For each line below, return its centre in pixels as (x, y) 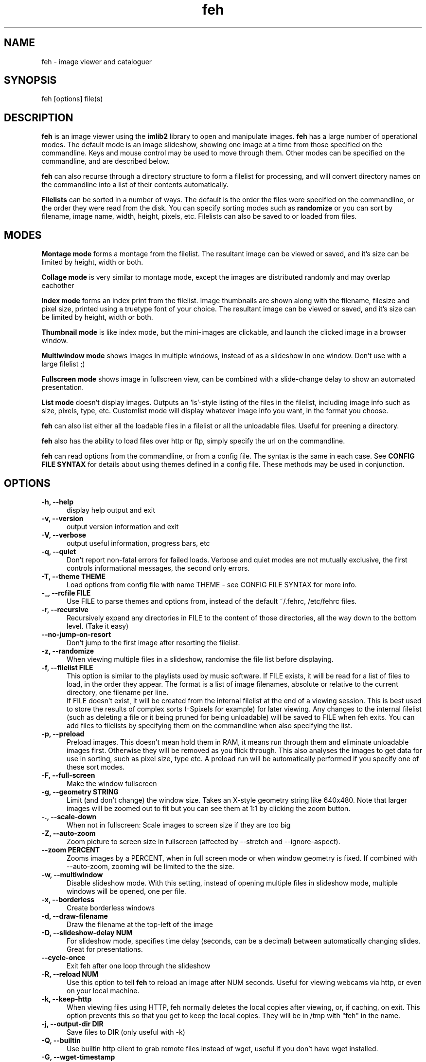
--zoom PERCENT (71, 850)
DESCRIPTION (39, 117)
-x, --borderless (68, 899)
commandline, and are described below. (106, 161)
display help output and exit (111, 510)
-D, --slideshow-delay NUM (87, 932)
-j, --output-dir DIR (72, 1023)
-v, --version (62, 518)
